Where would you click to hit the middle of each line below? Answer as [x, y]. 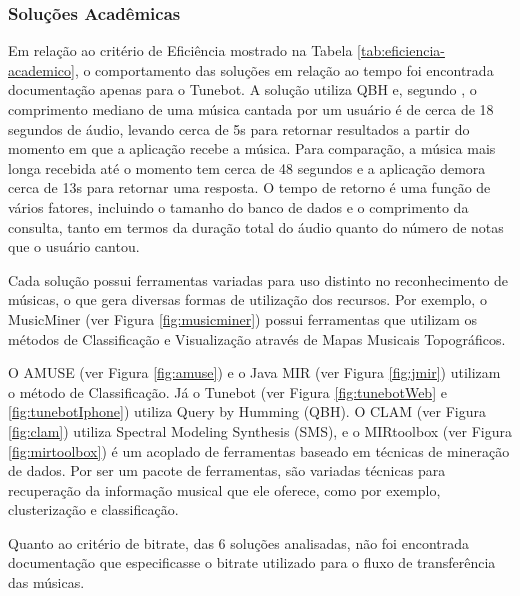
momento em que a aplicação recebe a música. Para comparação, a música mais [252, 148]
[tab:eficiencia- [401, 50]
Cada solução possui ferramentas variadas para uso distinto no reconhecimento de [258, 279]
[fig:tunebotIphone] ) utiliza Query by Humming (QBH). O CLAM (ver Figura [247, 411]
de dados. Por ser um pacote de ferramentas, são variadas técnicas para [227, 470]
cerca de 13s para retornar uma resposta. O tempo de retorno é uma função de [249, 187]
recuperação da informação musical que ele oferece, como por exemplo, [224, 489]
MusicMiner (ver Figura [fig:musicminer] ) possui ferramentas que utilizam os [243, 318]
